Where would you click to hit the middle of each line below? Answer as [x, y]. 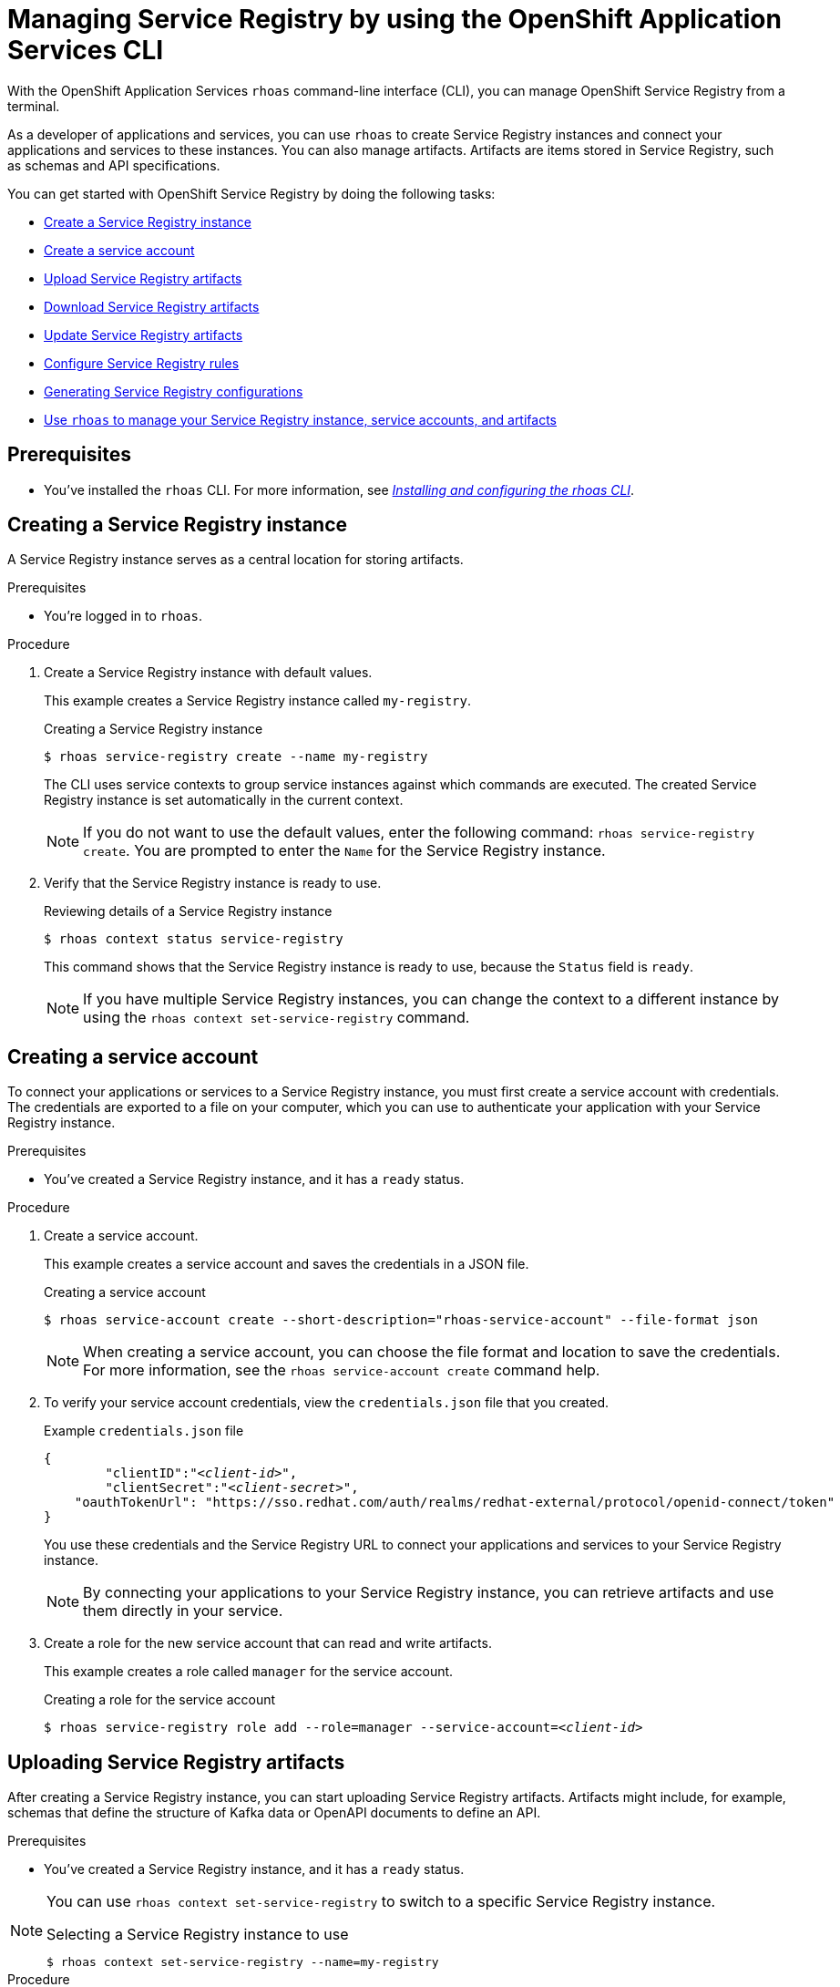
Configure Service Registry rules [142, 363]
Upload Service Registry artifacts [143, 278]
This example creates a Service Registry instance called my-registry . [257, 701]
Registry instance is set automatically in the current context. [224, 800]
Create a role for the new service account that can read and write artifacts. [268, 1643]
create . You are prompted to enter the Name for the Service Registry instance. [344, 851]
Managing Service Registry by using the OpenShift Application [394, 19]
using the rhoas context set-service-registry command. [277, 1018]
